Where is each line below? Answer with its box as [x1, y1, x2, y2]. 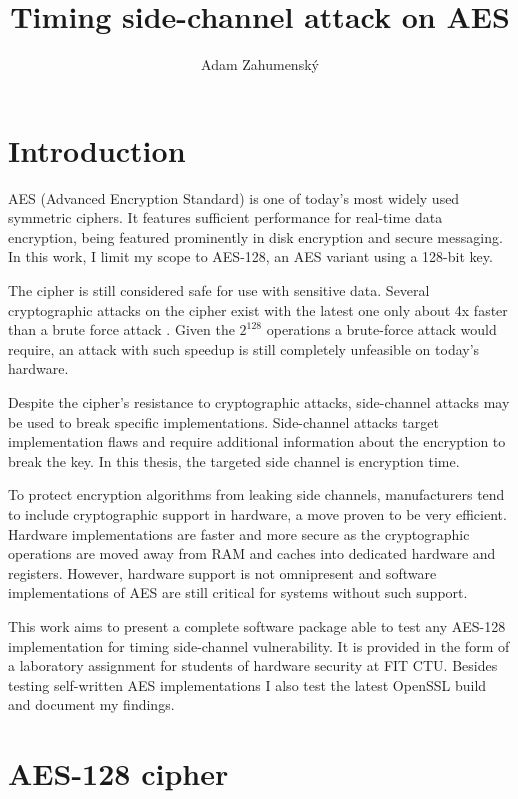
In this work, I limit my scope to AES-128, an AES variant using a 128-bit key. [8, 246, 493, 267]
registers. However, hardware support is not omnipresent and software [8, 562, 437, 583]
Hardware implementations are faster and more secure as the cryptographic [8, 523, 470, 544]
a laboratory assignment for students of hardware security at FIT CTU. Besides [8, 655, 498, 676]
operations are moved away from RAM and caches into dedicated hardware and [8, 543, 496, 564]
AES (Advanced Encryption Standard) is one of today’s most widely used [8, 187, 460, 208]
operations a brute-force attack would [266, 319, 497, 340]
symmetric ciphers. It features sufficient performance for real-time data [8, 207, 443, 228]
